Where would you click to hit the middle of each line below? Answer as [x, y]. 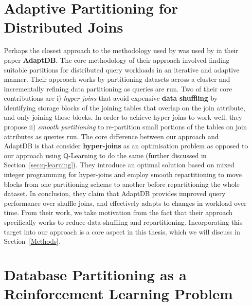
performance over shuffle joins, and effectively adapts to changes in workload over [125, 203]
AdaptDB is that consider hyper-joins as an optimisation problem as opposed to [126, 146]
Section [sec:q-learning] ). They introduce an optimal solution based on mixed [119, 165]
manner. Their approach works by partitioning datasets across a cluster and [117, 79]
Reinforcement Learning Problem [118, 294]
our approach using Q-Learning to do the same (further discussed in [105, 155]
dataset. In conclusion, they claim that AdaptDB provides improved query [115, 193]
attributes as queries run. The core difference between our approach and [111, 136]
